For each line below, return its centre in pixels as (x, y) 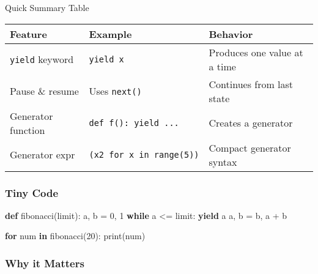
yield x (106, 59)
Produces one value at (256, 52)
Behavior (231, 34)
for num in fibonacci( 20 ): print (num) (75, 236)
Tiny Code (32, 192)
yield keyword (42, 59)
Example (110, 34)
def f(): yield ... (134, 123)
